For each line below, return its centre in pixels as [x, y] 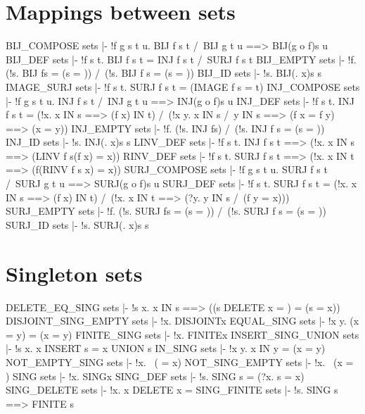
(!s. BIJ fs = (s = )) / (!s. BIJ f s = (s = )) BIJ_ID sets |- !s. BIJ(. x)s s [164, 73]
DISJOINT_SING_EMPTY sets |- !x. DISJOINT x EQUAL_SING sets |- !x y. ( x [182, 321]
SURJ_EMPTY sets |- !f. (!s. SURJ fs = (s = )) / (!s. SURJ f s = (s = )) [166, 211]
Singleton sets [74, 273]
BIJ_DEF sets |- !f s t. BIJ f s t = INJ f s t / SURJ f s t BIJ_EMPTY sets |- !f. [181, 59]
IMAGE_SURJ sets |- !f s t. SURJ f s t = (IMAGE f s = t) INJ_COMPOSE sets [183, 86]
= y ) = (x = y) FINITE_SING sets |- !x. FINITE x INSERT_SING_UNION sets [182, 334]
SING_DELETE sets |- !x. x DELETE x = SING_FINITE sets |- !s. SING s [172, 390]
